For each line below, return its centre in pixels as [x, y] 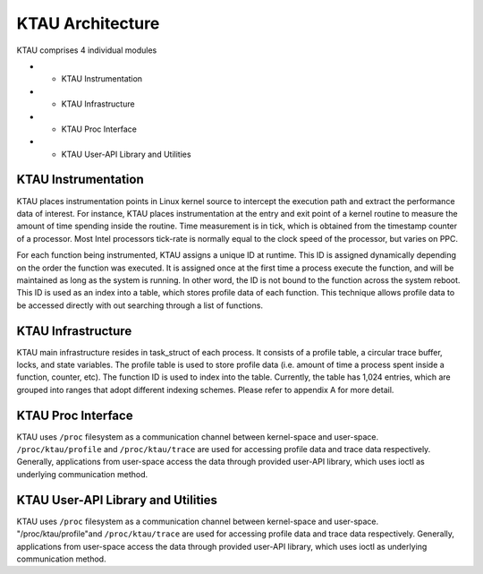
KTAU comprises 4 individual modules [87, 50]
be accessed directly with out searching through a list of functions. [140, 305]
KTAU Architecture [88, 23]
